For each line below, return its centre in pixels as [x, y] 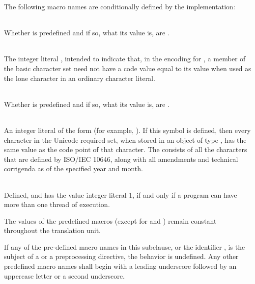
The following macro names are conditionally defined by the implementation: [120, 6]
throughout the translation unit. [52, 230]
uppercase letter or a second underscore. [64, 275]
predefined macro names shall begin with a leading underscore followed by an [120, 266]
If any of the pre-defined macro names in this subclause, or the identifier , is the [125, 246]
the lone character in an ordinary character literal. [80, 78]
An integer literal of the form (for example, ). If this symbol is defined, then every [127, 130]
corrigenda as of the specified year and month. [73, 168]
